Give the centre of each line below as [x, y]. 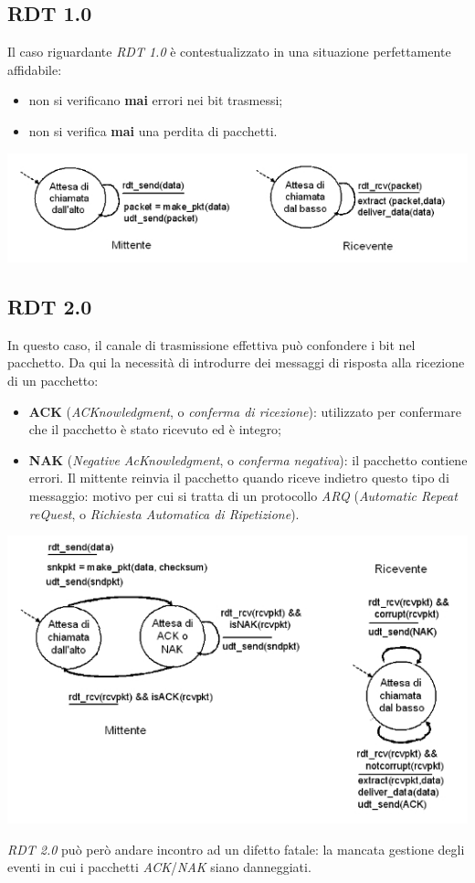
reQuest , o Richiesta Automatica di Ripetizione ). [164, 513]
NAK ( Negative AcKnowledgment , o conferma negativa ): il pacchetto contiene [248, 459]
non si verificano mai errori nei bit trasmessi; [156, 100]
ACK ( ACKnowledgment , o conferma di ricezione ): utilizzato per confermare [245, 411]
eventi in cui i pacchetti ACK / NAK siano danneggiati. [159, 867]
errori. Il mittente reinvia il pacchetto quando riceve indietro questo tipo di [239, 478]
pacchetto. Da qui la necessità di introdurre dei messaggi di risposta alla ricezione [236, 362]
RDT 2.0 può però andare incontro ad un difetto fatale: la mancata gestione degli [236, 849]
